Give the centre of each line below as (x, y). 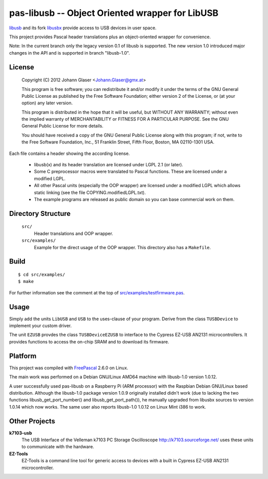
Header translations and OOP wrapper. (74, 233)
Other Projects (32, 421)
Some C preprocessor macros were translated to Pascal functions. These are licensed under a (130, 172)
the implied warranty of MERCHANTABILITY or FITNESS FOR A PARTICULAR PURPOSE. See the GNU (125, 119)
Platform (23, 356)
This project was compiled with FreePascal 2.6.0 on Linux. (69, 368)
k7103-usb (21, 433)
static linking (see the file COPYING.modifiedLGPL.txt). (90, 192)
